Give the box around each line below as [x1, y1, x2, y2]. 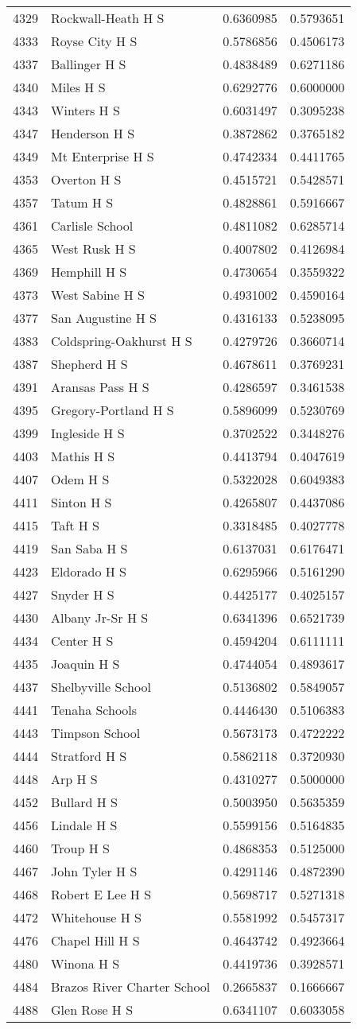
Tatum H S [51, 193, 114, 212]
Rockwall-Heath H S [51, 9, 165, 27]
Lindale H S [51, 816, 118, 834]
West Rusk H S [51, 239, 136, 258]
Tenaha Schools [51, 701, 138, 719]
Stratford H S [51, 747, 127, 765]
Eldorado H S [51, 562, 126, 581]
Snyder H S [51, 585, 114, 604]
